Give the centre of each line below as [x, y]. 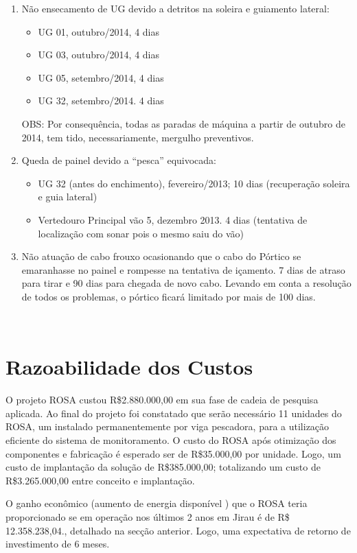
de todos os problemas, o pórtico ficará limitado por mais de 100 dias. [169, 296]
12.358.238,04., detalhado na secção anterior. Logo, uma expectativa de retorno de [178, 530]
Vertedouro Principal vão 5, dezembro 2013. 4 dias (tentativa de [173, 219]
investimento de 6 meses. [58, 544]
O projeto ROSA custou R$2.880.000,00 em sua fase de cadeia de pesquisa [162, 400]
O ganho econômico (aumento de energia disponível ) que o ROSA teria [157, 503]
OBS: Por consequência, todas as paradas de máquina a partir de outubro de [183, 123]
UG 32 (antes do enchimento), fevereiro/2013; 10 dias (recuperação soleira [194, 183]
